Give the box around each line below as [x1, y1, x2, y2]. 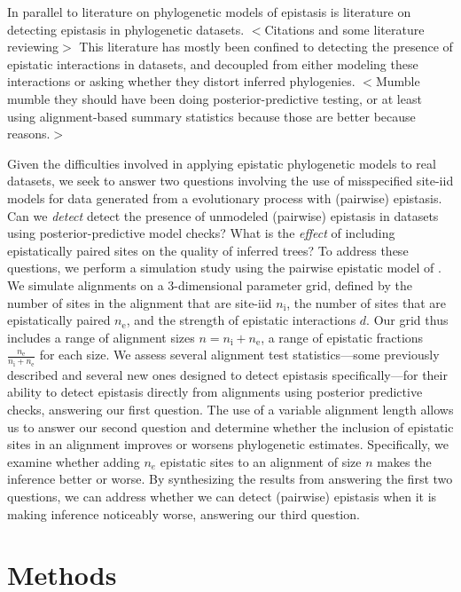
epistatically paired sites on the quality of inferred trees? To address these [7, 241, 409, 259]
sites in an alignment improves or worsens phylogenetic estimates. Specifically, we [7, 435, 449, 454]
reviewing [7, 37, 59, 56]
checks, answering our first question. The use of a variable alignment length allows [7, 399, 454, 418]
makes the [377, 452, 432, 470]
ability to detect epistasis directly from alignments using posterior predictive [7, 383, 423, 401]
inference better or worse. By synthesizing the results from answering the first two [7, 470, 453, 488]
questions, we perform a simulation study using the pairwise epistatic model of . [7, 258, 441, 277]
